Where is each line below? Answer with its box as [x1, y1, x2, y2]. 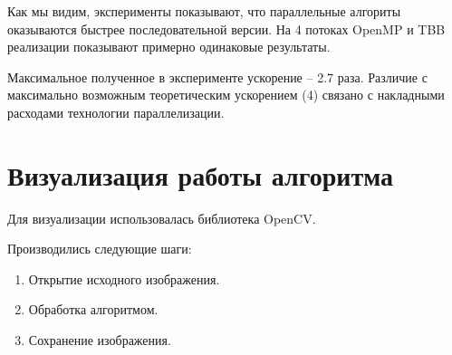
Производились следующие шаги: [7, 239, 192, 258]
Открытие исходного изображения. [28, 269, 220, 288]
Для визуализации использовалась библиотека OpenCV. [7, 208, 316, 227]
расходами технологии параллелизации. [7, 102, 225, 121]
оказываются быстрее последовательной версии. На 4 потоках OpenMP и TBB [7, 19, 446, 38]
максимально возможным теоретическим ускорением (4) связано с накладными [7, 85, 445, 104]
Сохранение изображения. [28, 331, 171, 350]
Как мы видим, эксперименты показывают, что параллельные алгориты [7, 2, 401, 20]
